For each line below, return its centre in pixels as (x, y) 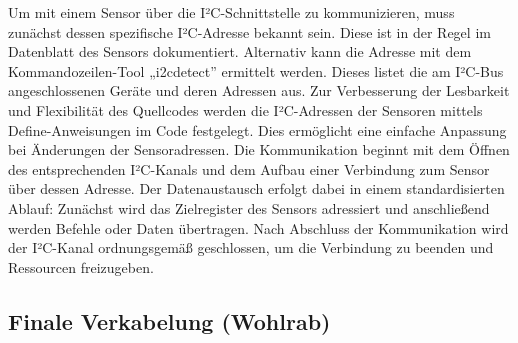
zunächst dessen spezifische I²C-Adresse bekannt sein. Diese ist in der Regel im (249, 31)
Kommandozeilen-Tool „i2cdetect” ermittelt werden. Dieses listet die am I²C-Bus (256, 70)
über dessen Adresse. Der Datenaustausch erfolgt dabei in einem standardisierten (256, 188)
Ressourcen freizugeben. (81, 266)
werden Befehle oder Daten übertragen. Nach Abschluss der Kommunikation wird (258, 227)
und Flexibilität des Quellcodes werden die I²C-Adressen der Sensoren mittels (245, 109)
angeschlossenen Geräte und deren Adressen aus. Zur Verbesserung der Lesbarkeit (259, 90)
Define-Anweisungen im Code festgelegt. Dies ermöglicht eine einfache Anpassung (257, 129)
